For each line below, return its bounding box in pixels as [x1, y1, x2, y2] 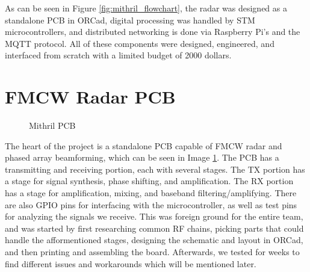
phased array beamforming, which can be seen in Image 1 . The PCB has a [5, 151, 279, 164]
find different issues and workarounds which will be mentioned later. [5, 257, 256, 270]
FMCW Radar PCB [5, 84, 176, 109]
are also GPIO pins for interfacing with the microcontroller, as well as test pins [5, 198, 297, 211]
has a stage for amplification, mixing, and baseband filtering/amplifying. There [5, 187, 297, 199]
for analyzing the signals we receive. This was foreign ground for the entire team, [5, 210, 303, 223]
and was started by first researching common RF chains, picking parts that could [5, 221, 304, 234]
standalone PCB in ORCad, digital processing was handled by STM [5, 13, 255, 26]
